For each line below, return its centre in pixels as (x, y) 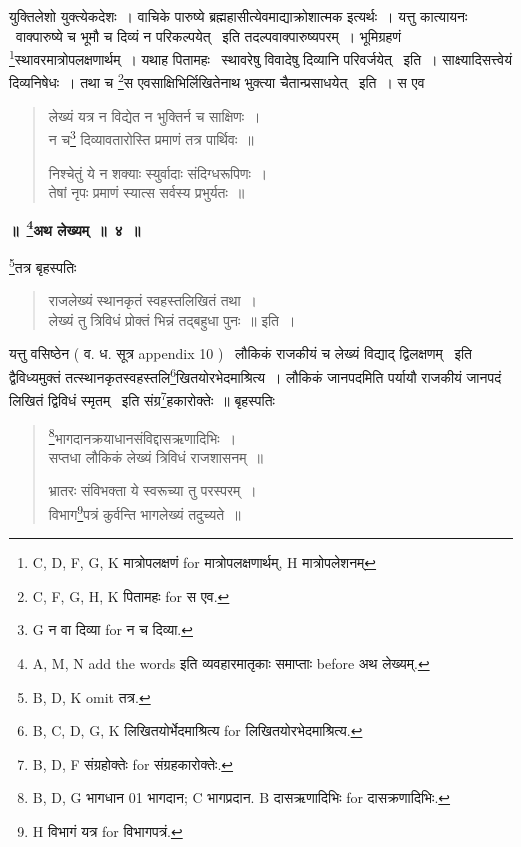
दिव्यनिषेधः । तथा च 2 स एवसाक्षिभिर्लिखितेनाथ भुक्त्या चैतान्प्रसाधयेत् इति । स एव (217, 81)
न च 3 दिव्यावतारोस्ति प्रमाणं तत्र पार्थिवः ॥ (151, 137)
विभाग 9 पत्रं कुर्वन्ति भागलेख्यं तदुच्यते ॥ (144, 512)
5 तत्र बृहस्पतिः (43, 265)
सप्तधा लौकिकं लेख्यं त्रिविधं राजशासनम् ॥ (155, 456)
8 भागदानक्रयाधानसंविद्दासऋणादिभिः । (142, 436)
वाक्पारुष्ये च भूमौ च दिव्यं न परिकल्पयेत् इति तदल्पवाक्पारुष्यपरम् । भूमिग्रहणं (208, 35)
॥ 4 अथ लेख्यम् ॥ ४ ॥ (75, 228)
